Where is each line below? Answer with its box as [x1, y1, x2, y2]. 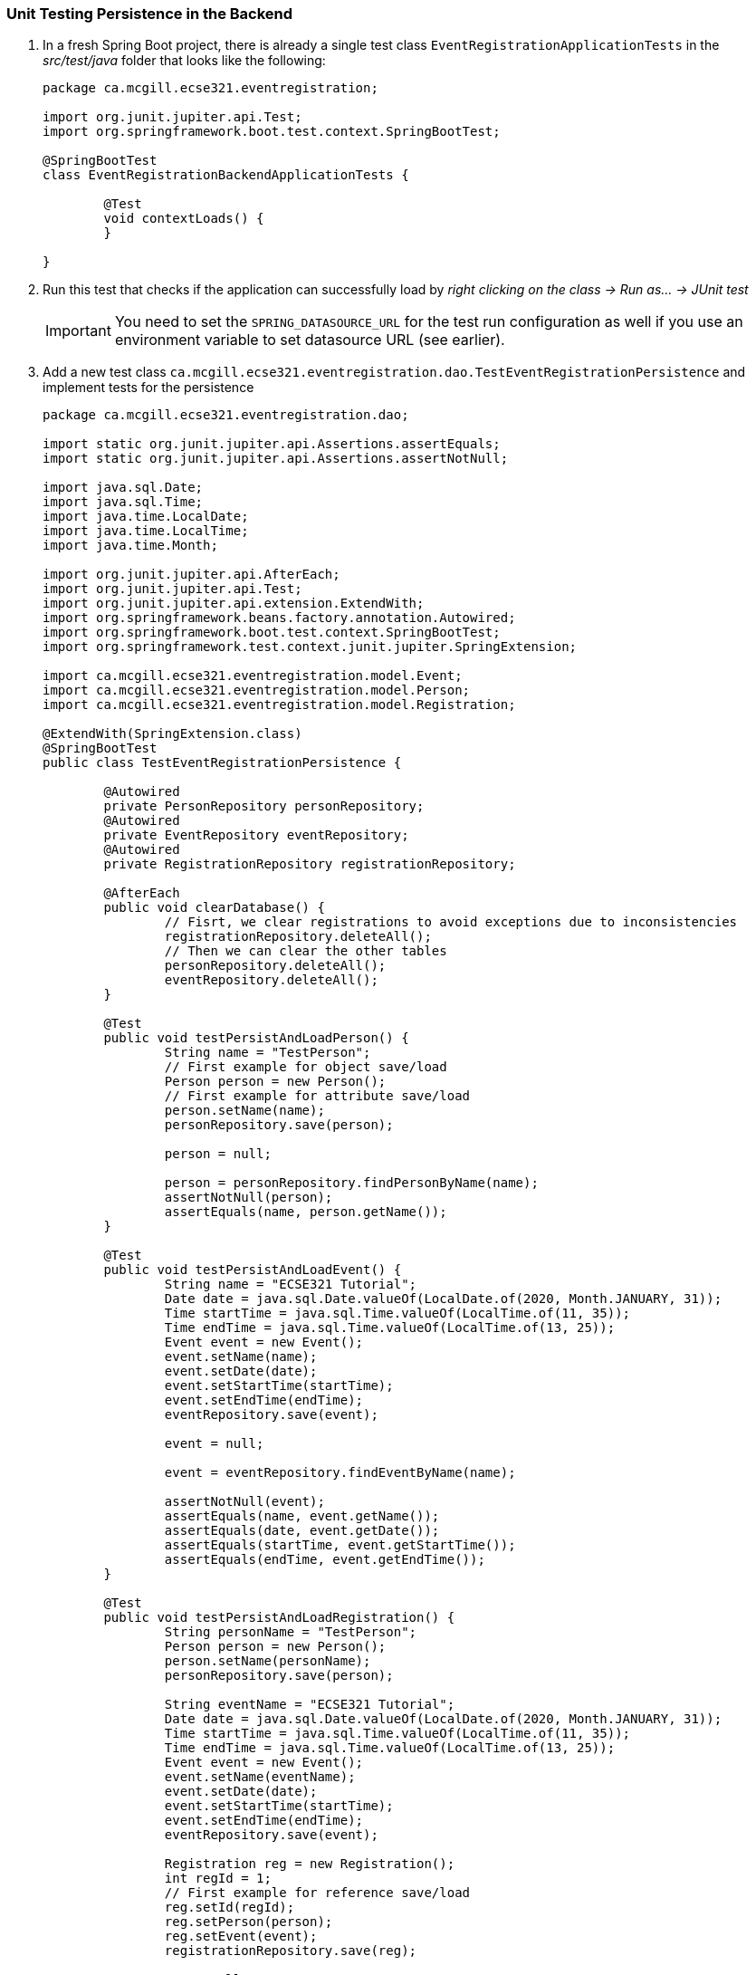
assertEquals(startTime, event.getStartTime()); [164, 1538, 516, 1553]
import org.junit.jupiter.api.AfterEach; [43, 567, 340, 582]
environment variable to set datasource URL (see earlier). [114, 331, 505, 350]
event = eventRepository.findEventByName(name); [164, 1465, 516, 1481]
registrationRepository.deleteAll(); [164, 929, 432, 944]
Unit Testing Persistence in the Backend [6, 5, 293, 23]
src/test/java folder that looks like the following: [43, 53, 326, 69]
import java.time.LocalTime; [43, 523, 249, 539]
